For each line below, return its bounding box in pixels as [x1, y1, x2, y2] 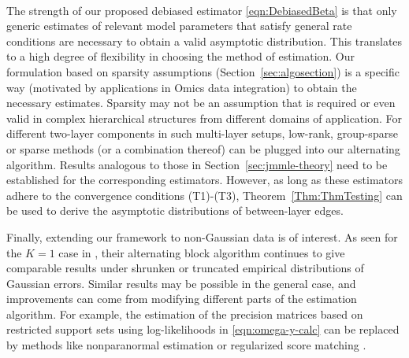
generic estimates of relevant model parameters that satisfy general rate [6, 17, 352, 34]
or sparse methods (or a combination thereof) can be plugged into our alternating [6, 140, 400, 157]
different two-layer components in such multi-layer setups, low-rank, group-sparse [6, 125, 398, 142]
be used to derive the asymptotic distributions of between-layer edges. [6, 202, 344, 219]
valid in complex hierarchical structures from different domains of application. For [6, 109, 403, 126]
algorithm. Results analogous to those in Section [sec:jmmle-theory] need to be [6, 156, 388, 172]
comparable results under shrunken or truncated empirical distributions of [6, 260, 364, 276]
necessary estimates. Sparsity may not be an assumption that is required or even [6, 94, 396, 111]
